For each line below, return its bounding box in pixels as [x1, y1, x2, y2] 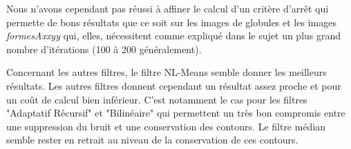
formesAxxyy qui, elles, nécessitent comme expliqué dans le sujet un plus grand [6, 28, 341, 43]
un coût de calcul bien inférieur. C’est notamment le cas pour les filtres [6, 92, 307, 106]
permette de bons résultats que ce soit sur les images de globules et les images [6, 14, 336, 29]
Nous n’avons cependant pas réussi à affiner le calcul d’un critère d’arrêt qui [6, 1, 329, 15]
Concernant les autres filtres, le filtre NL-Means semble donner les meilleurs [6, 65, 327, 79]
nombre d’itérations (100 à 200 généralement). [6, 41, 202, 56]
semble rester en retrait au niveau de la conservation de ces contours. [6, 132, 298, 147]
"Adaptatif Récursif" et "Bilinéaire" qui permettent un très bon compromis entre [6, 106, 345, 120]
